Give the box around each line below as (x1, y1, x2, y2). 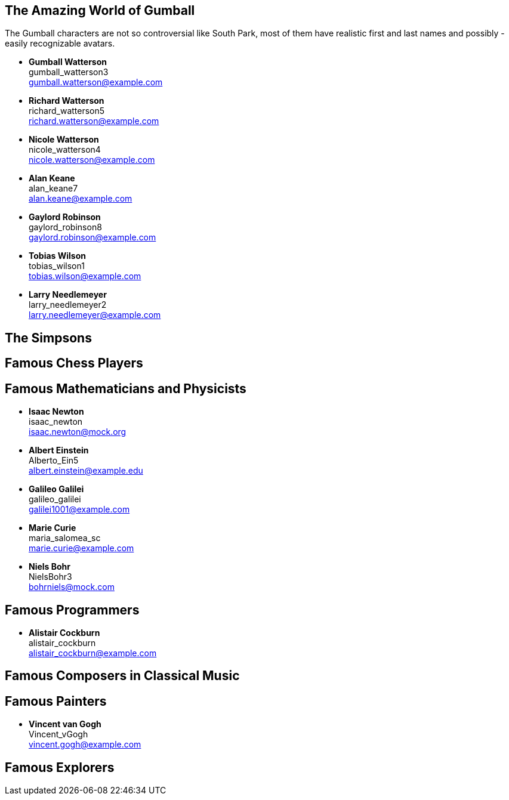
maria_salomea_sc (29, 533, 101, 543)
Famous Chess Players (5, 356, 143, 371)
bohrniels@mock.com (29, 582, 115, 592)
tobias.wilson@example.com (29, 271, 141, 282)
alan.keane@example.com (29, 193, 132, 204)
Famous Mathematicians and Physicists (5, 381, 246, 396)
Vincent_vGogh (29, 729, 88, 740)
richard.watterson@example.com (29, 116, 159, 126)
